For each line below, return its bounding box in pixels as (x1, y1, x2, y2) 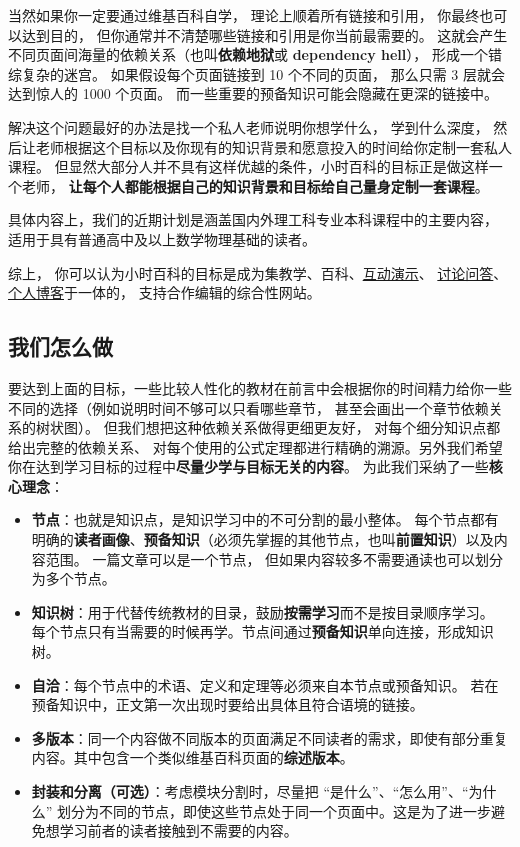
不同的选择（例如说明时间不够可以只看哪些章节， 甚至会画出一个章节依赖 (8, 397, 489, 418)
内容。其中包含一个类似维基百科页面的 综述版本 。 (31, 747, 354, 768)
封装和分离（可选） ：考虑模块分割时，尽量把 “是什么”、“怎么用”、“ (31, 781, 469, 802)
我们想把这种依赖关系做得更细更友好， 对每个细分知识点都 (117, 417, 501, 438)
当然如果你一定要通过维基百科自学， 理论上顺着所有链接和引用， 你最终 (8, 5, 480, 25)
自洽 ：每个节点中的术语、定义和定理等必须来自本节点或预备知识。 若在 (31, 674, 499, 695)
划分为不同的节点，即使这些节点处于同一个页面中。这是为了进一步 (57, 800, 492, 821)
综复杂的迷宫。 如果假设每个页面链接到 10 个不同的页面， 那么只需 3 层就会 (8, 63, 505, 84)
